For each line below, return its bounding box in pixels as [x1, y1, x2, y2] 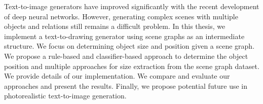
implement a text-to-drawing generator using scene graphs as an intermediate [4, 30, 245, 41]
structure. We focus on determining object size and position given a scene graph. [4, 41, 255, 51]
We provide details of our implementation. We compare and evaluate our [4, 71, 230, 81]
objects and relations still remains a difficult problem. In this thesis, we [4, 21, 226, 31]
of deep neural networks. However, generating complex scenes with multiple [4, 11, 238, 21]
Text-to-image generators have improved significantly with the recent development [4, 1, 259, 11]
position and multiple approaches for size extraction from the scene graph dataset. [4, 60, 259, 71]
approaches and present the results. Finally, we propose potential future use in [4, 80, 247, 91]
